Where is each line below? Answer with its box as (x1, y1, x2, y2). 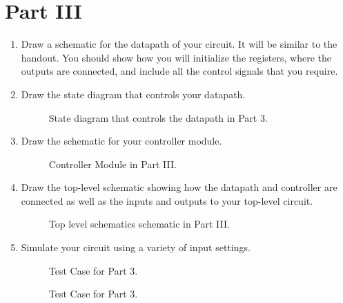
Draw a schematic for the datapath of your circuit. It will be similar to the (21, 37, 337, 51)
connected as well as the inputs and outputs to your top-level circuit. (21, 193, 313, 208)
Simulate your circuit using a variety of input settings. (21, 240, 251, 255)
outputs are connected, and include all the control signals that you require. (21, 64, 338, 78)
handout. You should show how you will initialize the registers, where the (21, 50, 332, 64)
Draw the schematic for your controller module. (21, 134, 222, 148)
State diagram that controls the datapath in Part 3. (48, 110, 268, 125)
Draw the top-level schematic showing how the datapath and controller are (21, 180, 337, 194)
